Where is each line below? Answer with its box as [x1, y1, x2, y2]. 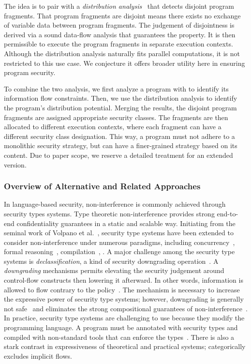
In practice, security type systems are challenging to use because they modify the [4, 313, 245, 323]
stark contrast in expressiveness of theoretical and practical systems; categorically [4, 341, 246, 351]
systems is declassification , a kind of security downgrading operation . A [4, 256, 219, 266]
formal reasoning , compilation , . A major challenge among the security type [4, 246, 235, 257]
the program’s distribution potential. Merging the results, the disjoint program [4, 102, 237, 112]
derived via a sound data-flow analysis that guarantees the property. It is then [4, 29, 236, 39]
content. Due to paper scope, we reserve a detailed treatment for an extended [4, 150, 233, 160]
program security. [4, 67, 56, 77]
